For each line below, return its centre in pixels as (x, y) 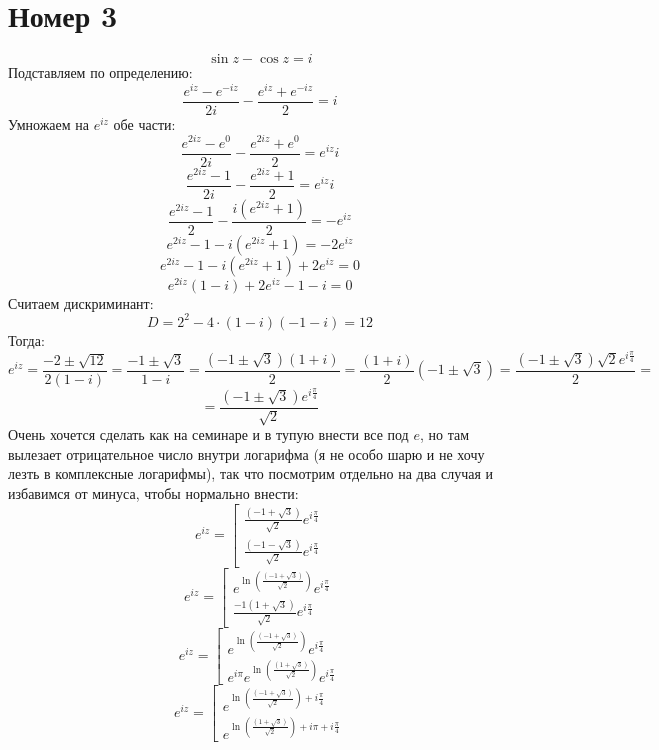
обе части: (144, 123)
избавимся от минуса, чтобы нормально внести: (153, 492)
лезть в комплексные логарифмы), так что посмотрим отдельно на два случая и (251, 473)
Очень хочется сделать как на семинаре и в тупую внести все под (208, 434)
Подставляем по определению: (100, 72)
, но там (444, 434)
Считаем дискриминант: (81, 302)
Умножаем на (49, 123)
